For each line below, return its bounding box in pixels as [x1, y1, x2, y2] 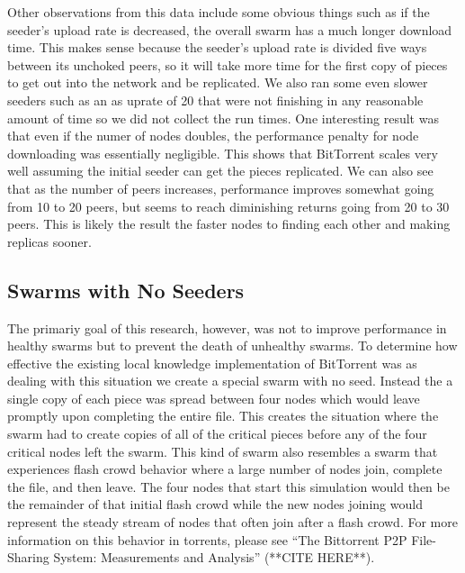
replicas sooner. [7, 232, 92, 250]
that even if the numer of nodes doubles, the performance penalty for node [7, 126, 419, 145]
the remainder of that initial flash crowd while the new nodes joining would [7, 495, 423, 514]
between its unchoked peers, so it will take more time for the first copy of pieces [7, 55, 448, 74]
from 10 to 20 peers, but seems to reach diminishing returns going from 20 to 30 [7, 196, 450, 215]
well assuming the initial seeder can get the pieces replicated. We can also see [7, 161, 434, 180]
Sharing [7, 548, 49, 567]
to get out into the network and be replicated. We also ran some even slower [7, 73, 428, 92]
